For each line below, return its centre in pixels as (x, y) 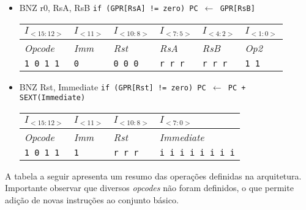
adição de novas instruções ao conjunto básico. (92, 200)
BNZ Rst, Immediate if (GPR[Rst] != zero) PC (113, 86)
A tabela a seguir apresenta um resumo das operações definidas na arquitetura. (153, 176)
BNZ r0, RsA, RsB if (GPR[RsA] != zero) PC (109, 7)
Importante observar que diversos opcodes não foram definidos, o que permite (149, 188)
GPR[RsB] (237, 9)
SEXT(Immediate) (52, 98)
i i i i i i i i (197, 152)
